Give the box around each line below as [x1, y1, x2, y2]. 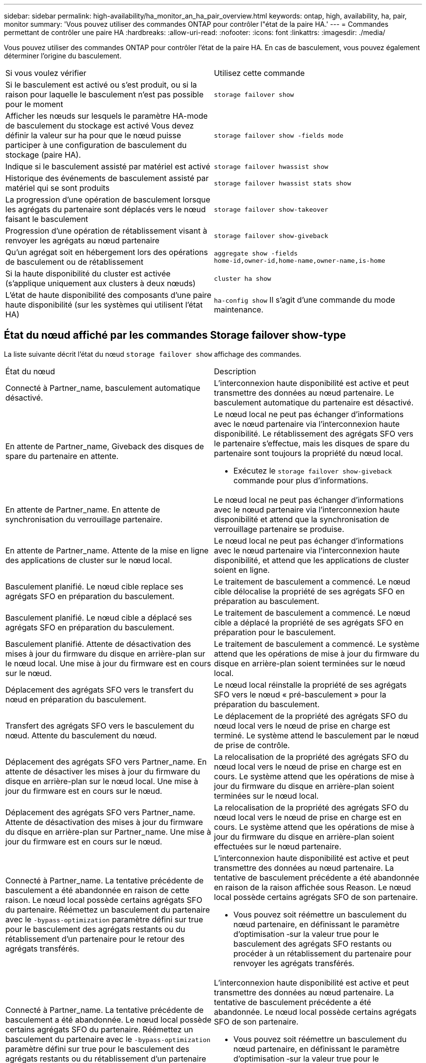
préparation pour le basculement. [214, 627, 336, 637]
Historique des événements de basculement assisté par [5, 173, 209, 183]
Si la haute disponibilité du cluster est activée [5, 269, 171, 278]
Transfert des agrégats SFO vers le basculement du [5, 720, 194, 731]
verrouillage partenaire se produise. [214, 524, 344, 534]
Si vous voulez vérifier [5, 68, 87, 78]
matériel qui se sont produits [5, 183, 110, 193]
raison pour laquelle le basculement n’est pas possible [5, 90, 204, 99]
